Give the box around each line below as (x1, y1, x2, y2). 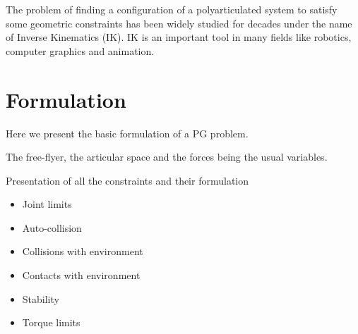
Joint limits (22, 197, 72, 211)
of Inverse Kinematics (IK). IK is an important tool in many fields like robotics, (6, 30, 352, 44)
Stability (22, 291, 59, 306)
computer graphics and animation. (6, 43, 155, 58)
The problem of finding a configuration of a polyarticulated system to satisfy (6, 2, 338, 16)
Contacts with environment (22, 268, 141, 283)
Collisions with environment (22, 244, 143, 259)
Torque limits (22, 315, 80, 330)
